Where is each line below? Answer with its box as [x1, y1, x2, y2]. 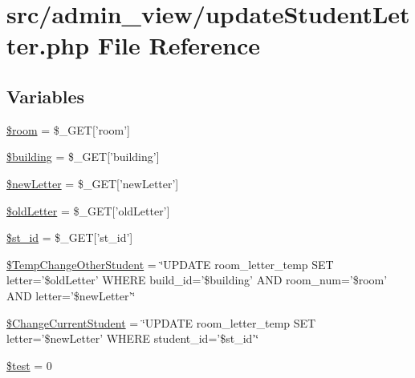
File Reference [97, 29, 260, 62]
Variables [6, 83, 85, 108]
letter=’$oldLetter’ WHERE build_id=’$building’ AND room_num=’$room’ [6, 271, 388, 288]
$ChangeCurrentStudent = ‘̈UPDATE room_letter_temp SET [6, 314, 316, 331]
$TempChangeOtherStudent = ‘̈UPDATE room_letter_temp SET [6, 255, 334, 272]
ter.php [6, 29, 90, 62]
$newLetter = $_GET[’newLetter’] [6, 175, 179, 191]
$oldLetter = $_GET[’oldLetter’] [6, 202, 170, 219]
